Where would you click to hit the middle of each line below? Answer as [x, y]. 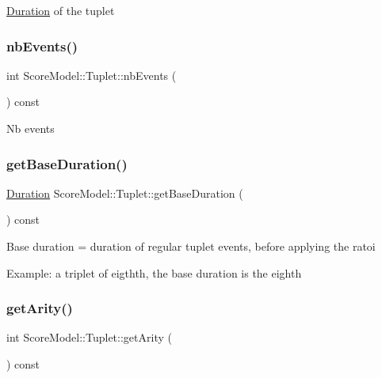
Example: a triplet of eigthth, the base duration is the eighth [154, 272]
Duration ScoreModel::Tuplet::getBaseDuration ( [125, 193]
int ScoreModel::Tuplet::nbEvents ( [92, 75]
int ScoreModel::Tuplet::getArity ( [89, 337]
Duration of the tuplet [61, 10]
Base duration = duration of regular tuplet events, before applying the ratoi [191, 246]
